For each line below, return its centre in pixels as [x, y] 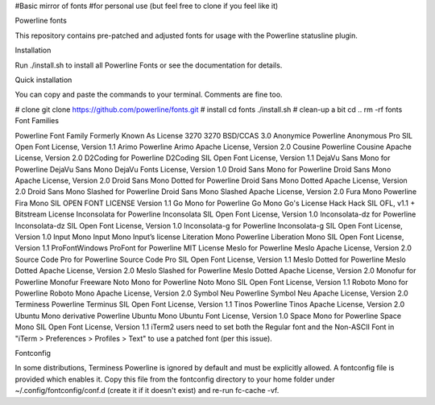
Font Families [37, 121]
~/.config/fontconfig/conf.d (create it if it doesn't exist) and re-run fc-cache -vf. [147, 391]
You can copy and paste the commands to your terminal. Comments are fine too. [149, 95]
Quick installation [43, 80]
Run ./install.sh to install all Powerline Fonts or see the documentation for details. [149, 65]
